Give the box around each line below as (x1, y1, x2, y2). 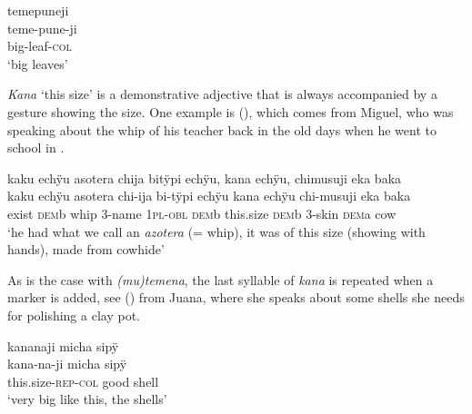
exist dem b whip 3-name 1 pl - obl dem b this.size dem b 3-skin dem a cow (7, 203, 397, 222)
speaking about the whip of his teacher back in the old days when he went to (7, 120, 437, 139)
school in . (7, 138, 65, 157)
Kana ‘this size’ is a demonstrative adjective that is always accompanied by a (7, 84, 437, 103)
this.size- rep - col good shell (7, 371, 159, 390)
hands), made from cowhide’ (7, 240, 165, 259)
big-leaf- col (7, 36, 72, 55)
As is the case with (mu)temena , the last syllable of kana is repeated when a (7, 270, 434, 289)
